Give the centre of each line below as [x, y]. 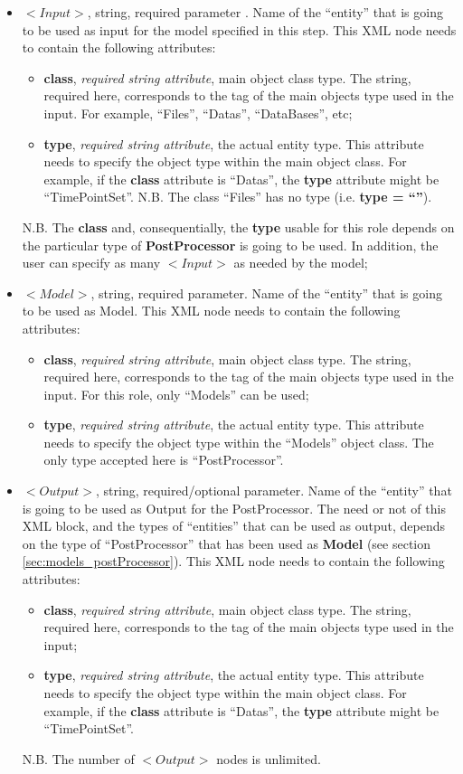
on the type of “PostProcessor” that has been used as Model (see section [227, 543]
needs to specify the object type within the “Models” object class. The [239, 442]
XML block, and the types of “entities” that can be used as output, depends [234, 526]
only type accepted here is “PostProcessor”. [164, 460]
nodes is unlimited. [269, 758]
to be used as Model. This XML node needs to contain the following [211, 311]
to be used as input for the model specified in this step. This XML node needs [239, 29]
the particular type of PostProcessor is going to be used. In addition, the [230, 245]
